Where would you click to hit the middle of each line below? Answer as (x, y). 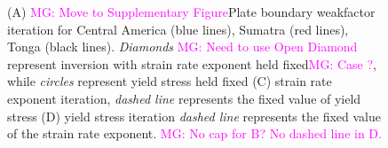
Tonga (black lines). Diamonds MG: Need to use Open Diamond (182, 47)
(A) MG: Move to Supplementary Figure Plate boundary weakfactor (191, 12)
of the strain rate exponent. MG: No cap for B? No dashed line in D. (194, 133)
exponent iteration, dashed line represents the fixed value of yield (184, 98)
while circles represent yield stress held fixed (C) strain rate (170, 81)
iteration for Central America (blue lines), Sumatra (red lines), (178, 29)
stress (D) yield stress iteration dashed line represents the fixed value (194, 116)
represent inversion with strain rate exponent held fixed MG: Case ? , (192, 63)
